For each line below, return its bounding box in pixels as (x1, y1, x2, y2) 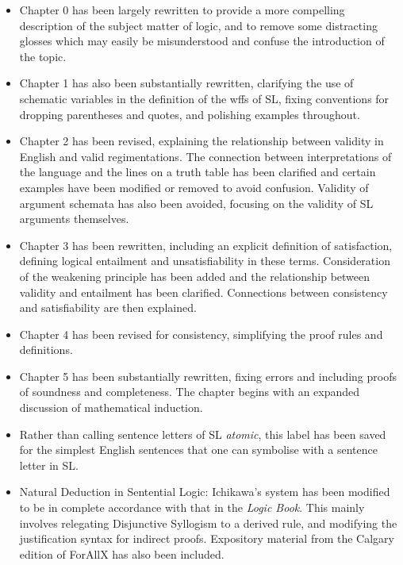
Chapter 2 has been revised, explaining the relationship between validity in (19, 133, 384, 149)
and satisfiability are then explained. (19, 299, 197, 316)
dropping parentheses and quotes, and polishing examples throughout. (19, 106, 360, 122)
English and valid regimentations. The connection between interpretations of (19, 148, 392, 164)
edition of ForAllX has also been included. (19, 545, 225, 562)
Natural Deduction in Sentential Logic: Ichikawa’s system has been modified (19, 483, 390, 500)
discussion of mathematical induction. (19, 399, 203, 416)
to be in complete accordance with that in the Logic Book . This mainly (19, 499, 365, 516)
